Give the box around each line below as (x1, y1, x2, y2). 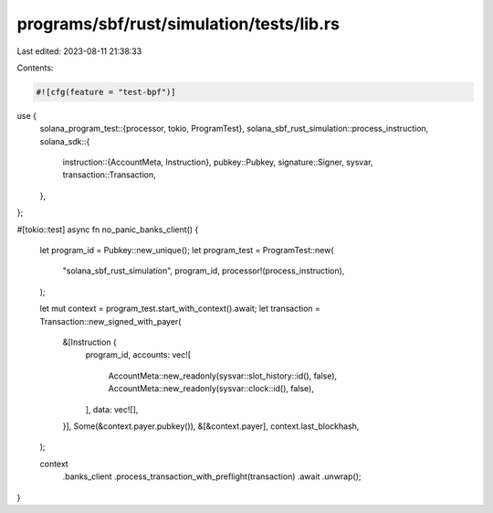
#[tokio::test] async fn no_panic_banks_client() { (16, 224, 199, 235)
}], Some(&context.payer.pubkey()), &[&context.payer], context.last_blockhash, (62, 421, 360, 432)
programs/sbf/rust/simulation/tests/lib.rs (16, 14, 340, 34)
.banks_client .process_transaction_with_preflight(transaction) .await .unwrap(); (62, 471, 362, 482)
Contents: (16, 62, 54, 73)
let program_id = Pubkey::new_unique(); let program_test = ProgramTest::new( (39, 245, 334, 256)
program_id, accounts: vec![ (85, 349, 192, 360)
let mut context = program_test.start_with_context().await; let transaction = (39, 303, 321, 315)
